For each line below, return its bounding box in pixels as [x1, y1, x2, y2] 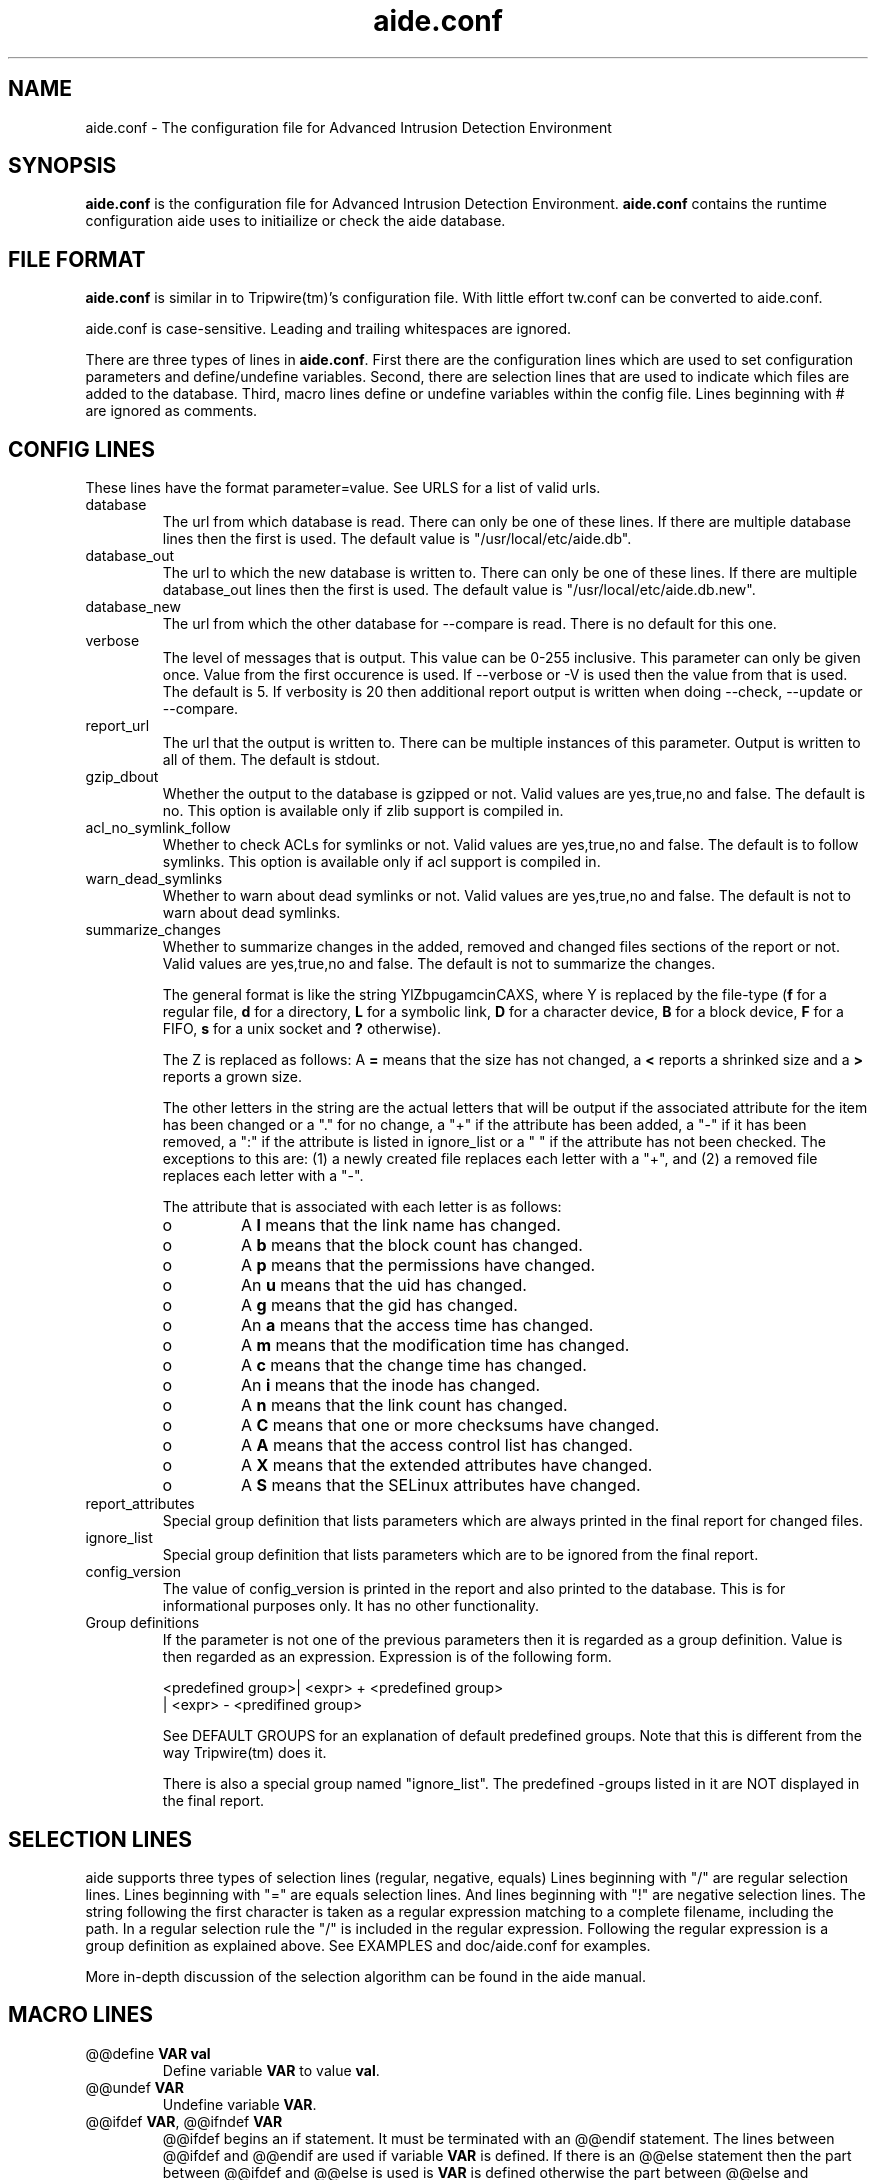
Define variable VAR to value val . [162, 2061, 380, 2079]
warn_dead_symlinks [85, 870, 223, 888]
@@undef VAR [85, 2078, 184, 2096]
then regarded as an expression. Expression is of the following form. [162, 1648, 612, 1666]
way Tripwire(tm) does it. [162, 1744, 327, 1762]
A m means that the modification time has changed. [240, 1335, 630, 1356]
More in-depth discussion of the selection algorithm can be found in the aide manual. [85, 1967, 646, 1985]
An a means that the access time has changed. [240, 1315, 594, 1336]
